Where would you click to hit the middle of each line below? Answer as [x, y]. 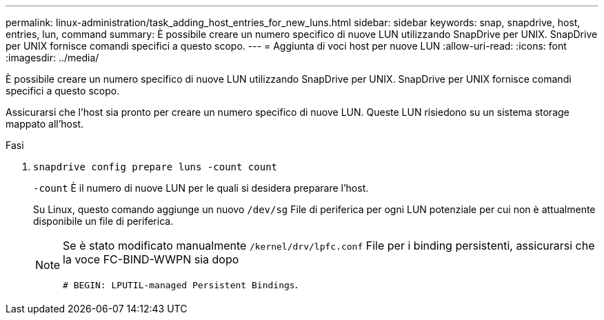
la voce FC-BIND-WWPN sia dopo [151, 259]
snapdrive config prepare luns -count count [155, 167]
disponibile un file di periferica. [103, 221]
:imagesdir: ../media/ [52, 58]
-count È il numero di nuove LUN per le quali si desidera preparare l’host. [201, 188]
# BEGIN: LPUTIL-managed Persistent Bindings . [181, 284]
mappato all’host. [45, 124]
